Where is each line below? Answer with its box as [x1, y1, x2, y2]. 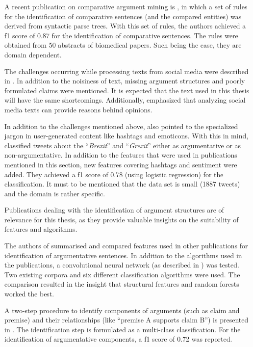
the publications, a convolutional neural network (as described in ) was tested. [4, 260, 239, 270]
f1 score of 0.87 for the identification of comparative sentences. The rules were [4, 30, 238, 40]
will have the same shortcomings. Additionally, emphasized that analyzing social [4, 95, 246, 105]
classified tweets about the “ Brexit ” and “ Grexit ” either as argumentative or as [4, 140, 241, 150]
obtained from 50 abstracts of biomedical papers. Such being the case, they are [4, 40, 242, 50]
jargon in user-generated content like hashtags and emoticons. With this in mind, [4, 131, 249, 141]
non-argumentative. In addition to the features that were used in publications [4, 150, 237, 160]
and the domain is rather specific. [4, 188, 105, 198]
